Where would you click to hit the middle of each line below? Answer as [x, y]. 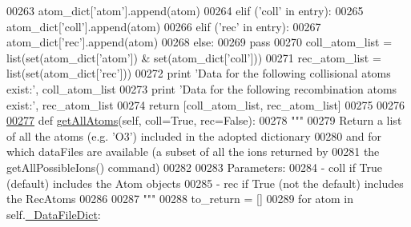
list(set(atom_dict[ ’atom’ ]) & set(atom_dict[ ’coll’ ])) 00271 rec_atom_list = [194, 57]
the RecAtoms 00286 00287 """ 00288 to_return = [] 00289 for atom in [180, 199]
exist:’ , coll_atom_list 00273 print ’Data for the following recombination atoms [202, 88]
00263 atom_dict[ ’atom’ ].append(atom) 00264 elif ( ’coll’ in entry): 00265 [185, 10]
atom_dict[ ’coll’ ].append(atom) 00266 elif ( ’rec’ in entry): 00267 [164, 26]
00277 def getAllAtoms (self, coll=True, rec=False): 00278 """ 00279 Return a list [204, 120]
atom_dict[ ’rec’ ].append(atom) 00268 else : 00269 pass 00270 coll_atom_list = [199, 42]
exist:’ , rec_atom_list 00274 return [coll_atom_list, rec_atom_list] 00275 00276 [206, 104]
